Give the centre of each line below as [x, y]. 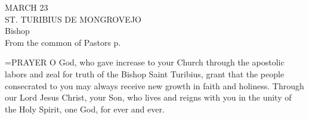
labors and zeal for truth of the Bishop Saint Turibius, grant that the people [145, 73]
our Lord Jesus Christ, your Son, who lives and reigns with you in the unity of [148, 97]
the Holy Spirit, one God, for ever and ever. [85, 109]
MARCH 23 [27, 7]
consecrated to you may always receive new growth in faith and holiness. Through [154, 85]
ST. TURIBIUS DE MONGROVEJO [73, 19]
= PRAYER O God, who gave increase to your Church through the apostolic [145, 62]
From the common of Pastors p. [63, 42]
